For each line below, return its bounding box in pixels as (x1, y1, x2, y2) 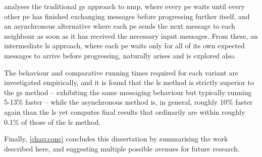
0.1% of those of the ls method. (4, 116, 101, 127)
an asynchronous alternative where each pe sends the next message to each (4, 21, 235, 31)
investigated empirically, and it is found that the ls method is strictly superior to (4, 77, 254, 88)
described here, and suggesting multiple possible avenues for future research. (4, 143, 240, 153)
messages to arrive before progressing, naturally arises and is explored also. (4, 50, 236, 60)
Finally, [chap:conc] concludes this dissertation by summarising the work (4, 133, 228, 144)
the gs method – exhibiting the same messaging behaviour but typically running (4, 87, 252, 97)
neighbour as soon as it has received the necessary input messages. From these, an (4, 30, 258, 41)
